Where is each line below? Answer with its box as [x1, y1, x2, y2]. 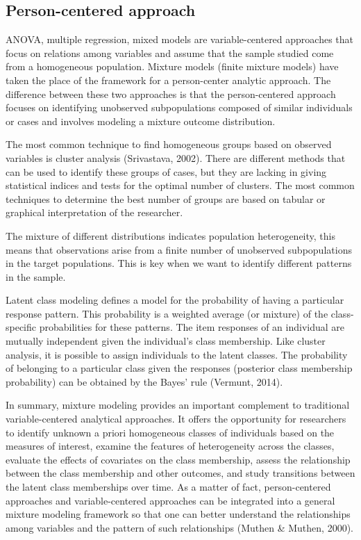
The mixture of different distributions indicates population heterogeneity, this [6, 228, 335, 243]
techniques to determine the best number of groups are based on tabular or [6, 191, 326, 206]
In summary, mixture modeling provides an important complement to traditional [6, 398, 350, 412]
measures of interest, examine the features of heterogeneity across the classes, [6, 439, 335, 453]
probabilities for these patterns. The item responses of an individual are [39, 320, 345, 334]
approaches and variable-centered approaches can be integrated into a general [6, 493, 335, 507]
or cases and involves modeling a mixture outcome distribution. [6, 113, 276, 128]
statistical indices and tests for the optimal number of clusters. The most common [6, 178, 355, 193]
